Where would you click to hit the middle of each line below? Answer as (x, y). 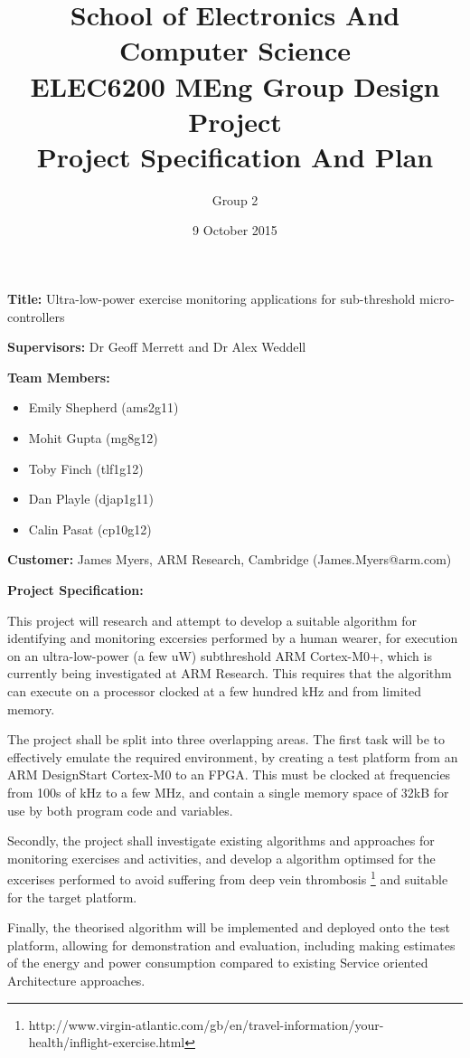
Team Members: (59, 377)
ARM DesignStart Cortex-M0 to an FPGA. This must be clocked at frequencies (229, 775)
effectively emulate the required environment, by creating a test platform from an (233, 756)
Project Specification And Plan (235, 156)
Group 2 (235, 199)
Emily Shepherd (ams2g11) (103, 407)
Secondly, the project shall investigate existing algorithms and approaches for (221, 841)
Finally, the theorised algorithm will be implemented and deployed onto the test (229, 927)
